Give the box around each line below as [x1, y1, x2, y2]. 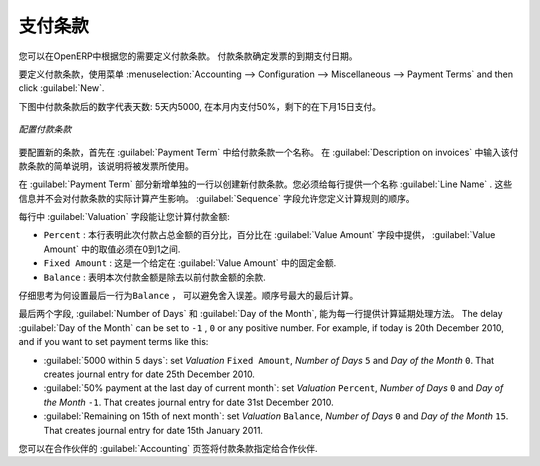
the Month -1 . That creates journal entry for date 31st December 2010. [43, 396, 334, 408]
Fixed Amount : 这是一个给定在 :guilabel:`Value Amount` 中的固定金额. [43, 257, 337, 269]
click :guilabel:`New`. [18, 82, 105, 94]
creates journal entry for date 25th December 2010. [43, 368, 255, 380]
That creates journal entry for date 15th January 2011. [43, 424, 264, 436]
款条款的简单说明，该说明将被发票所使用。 [18, 160, 194, 172]
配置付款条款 [18, 123, 72, 135]
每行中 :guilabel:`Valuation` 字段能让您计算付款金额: [18, 211, 230, 223]
